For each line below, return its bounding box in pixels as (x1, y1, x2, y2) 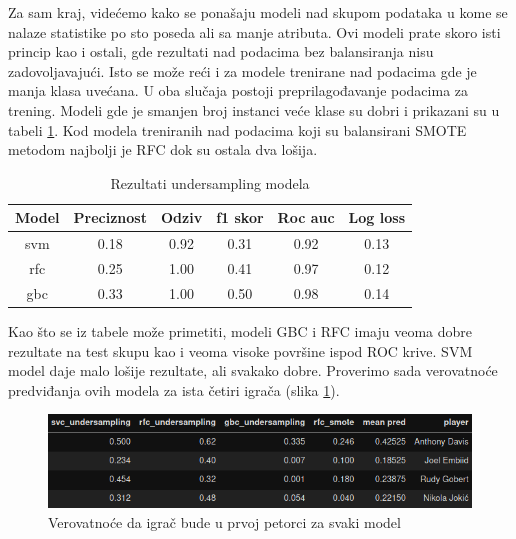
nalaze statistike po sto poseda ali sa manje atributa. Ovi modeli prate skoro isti (8, 21, 501, 42)
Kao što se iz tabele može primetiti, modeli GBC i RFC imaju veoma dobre (8, 320, 473, 341)
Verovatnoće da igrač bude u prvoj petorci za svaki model (48, 512, 401, 533)
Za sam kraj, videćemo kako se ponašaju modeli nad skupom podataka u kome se (8, 2, 508, 22)
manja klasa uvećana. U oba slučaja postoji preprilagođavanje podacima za (8, 80, 469, 101)
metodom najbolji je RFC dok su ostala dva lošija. (8, 139, 318, 160)
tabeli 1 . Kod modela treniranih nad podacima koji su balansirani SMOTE (8, 119, 467, 140)
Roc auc (277, 207, 335, 228)
